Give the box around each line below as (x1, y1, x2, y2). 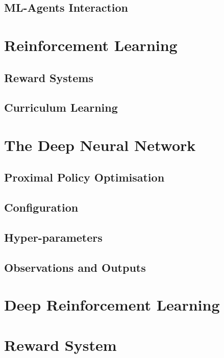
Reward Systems (4, 69, 93, 85)
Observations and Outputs (4, 259, 146, 275)
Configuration (4, 199, 79, 215)
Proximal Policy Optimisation (4, 169, 165, 185)
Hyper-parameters (4, 229, 103, 245)
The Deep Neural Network (4, 134, 196, 155)
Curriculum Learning (4, 99, 118, 115)
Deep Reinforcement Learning (4, 294, 220, 315)
